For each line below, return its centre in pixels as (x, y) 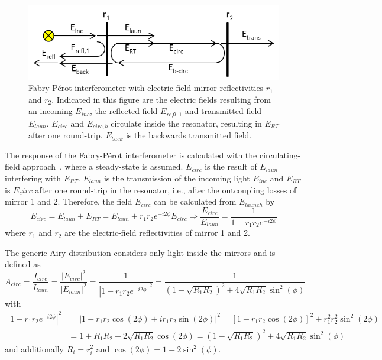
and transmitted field (223, 111)
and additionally (34, 348)
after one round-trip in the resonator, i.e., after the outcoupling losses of (166, 189)
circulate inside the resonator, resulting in (186, 123)
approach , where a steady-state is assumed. (103, 166)
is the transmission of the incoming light (177, 178)
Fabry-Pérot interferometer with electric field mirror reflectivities (146, 88)
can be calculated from (195, 201)
